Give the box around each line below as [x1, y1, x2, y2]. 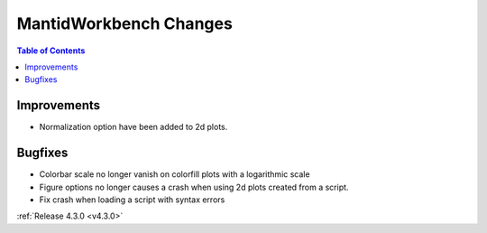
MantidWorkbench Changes [16, 14, 234, 33]
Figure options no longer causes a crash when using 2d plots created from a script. [39, 182, 349, 192]
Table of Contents [16, 45, 86, 56]
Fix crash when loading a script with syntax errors [39, 194, 225, 205]
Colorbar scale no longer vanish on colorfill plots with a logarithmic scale [39, 169, 310, 180]
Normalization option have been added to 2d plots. [39, 122, 228, 133]
